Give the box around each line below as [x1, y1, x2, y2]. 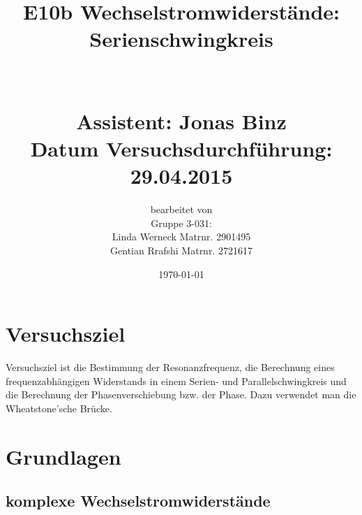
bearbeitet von [150, 202, 213, 217]
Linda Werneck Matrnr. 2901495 [112, 229, 251, 244]
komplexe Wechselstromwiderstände [6, 490, 271, 512]
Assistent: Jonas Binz [76, 106, 287, 135]
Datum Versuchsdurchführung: [30, 134, 333, 163]
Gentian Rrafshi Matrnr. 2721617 [110, 243, 252, 258]
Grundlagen [6, 442, 121, 470]
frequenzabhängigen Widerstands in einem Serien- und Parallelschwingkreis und [6, 373, 347, 388]
